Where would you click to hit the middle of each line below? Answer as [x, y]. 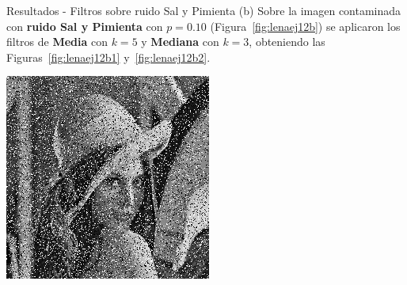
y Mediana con [180, 42]
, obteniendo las [287, 42]
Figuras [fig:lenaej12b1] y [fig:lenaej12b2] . [108, 57]
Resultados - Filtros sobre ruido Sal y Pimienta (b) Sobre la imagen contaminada [204, 10]
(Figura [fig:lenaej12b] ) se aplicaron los [305, 26]
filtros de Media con [57, 42]
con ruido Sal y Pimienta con [85, 26]
